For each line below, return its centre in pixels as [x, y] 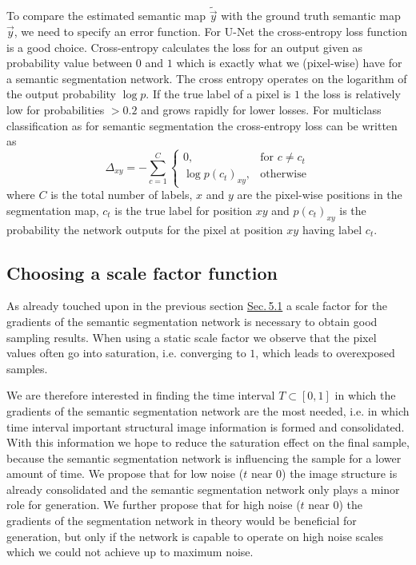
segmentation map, [53, 210]
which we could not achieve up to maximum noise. [130, 552]
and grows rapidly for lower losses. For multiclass [261, 109]
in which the [365, 395]
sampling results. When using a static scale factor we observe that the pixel [192, 337]
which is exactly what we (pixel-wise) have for [289, 63]
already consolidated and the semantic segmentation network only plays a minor [203, 489]
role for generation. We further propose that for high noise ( [154, 505]
